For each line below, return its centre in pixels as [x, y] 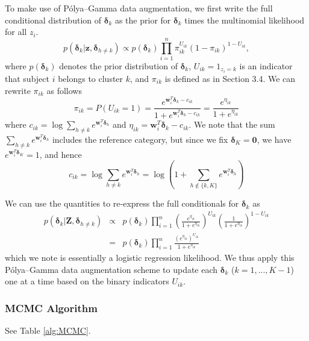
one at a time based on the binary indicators [87, 281]
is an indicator [266, 65]
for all [16, 32]
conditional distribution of [53, 20]
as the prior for [143, 20]
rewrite [18, 90]
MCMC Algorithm [51, 308]
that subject [27, 78]
